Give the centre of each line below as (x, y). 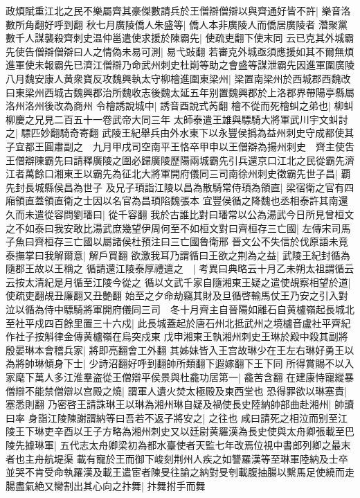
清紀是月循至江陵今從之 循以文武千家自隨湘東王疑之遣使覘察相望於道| (192, 282)
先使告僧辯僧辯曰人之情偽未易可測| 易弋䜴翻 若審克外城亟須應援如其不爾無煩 (180, 51)
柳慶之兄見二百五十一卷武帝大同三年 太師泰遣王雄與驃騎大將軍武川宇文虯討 (177, 119)
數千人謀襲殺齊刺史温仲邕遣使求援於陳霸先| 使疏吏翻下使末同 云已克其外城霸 (180, 38)
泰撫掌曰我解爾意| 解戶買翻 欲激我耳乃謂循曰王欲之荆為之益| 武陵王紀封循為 (178, 255)
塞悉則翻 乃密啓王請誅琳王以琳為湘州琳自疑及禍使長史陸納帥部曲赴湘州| (169, 404)
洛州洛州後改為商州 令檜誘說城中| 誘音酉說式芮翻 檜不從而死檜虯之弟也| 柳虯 (180, 106)
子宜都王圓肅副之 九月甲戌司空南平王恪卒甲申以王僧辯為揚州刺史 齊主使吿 (180, 146)
